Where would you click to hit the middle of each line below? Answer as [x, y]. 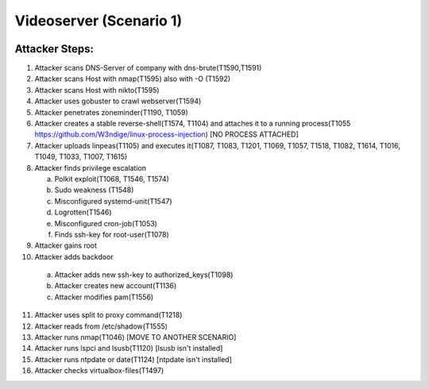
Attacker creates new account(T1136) [116, 286]
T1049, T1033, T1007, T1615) [81, 157]
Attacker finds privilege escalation [91, 168]
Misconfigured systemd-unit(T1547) [113, 201]
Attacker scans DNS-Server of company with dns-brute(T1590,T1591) [148, 68]
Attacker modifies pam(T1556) [104, 297]
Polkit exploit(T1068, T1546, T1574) [112, 179]
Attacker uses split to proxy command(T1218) [108, 315]
